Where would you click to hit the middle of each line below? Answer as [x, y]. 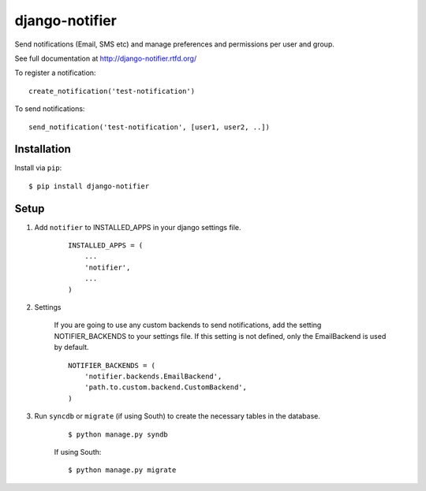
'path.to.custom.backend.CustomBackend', [166, 387]
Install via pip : [38, 168]
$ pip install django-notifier [89, 186]
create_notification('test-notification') [112, 91]
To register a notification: [55, 73]
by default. [72, 348]
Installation [43, 149]
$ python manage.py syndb [118, 434]
